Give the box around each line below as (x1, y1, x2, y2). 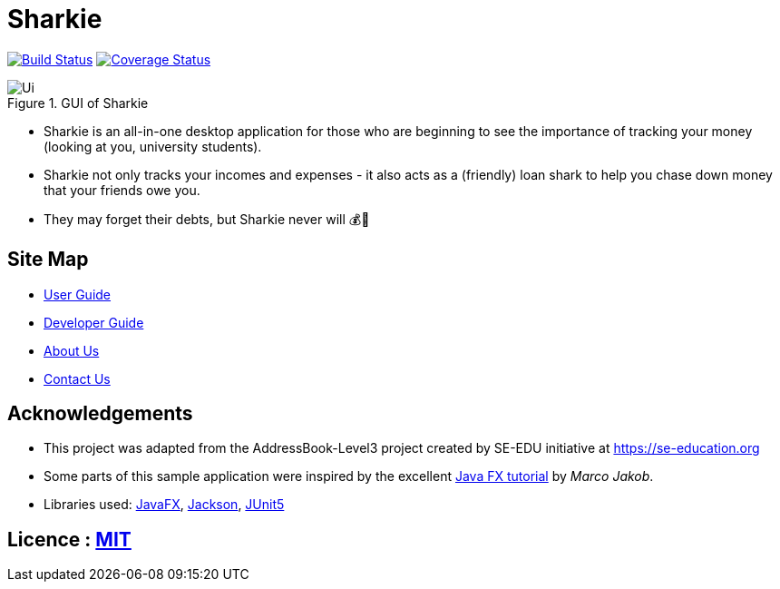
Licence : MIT (7, 527, 132, 551)
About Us (44, 342, 100, 358)
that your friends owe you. (44, 182, 200, 198)
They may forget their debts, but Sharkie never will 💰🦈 (44, 211, 370, 227)
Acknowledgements (7, 402, 193, 426)
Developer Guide (44, 314, 144, 330)
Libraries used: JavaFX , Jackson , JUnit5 (44, 496, 285, 513)
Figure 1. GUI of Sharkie (7, 94, 149, 111)
